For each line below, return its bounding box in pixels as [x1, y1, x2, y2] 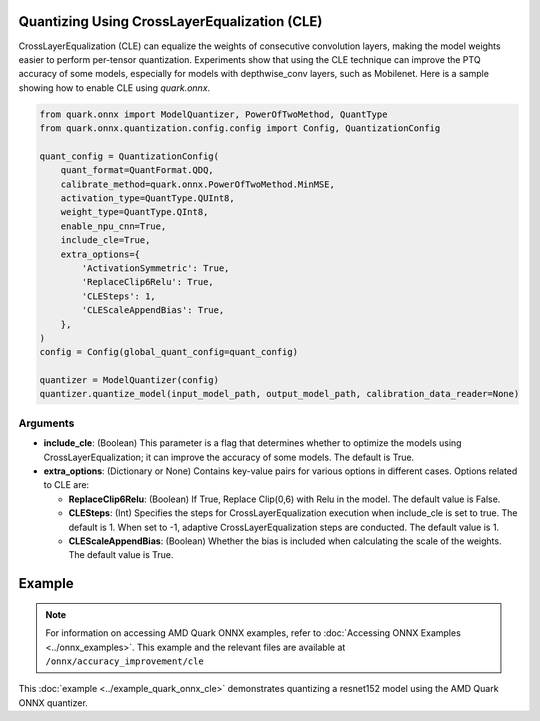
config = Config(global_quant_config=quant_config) [39, 346, 299, 358]
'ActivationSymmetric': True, [81, 262, 230, 274]
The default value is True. [68, 549, 174, 561]
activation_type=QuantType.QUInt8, [60, 193, 235, 204]
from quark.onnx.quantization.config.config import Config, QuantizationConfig [39, 123, 441, 134]
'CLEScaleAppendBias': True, [81, 305, 225, 316]
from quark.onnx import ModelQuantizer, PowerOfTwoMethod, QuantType [39, 108, 388, 120]
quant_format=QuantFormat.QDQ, [60, 165, 214, 176]
